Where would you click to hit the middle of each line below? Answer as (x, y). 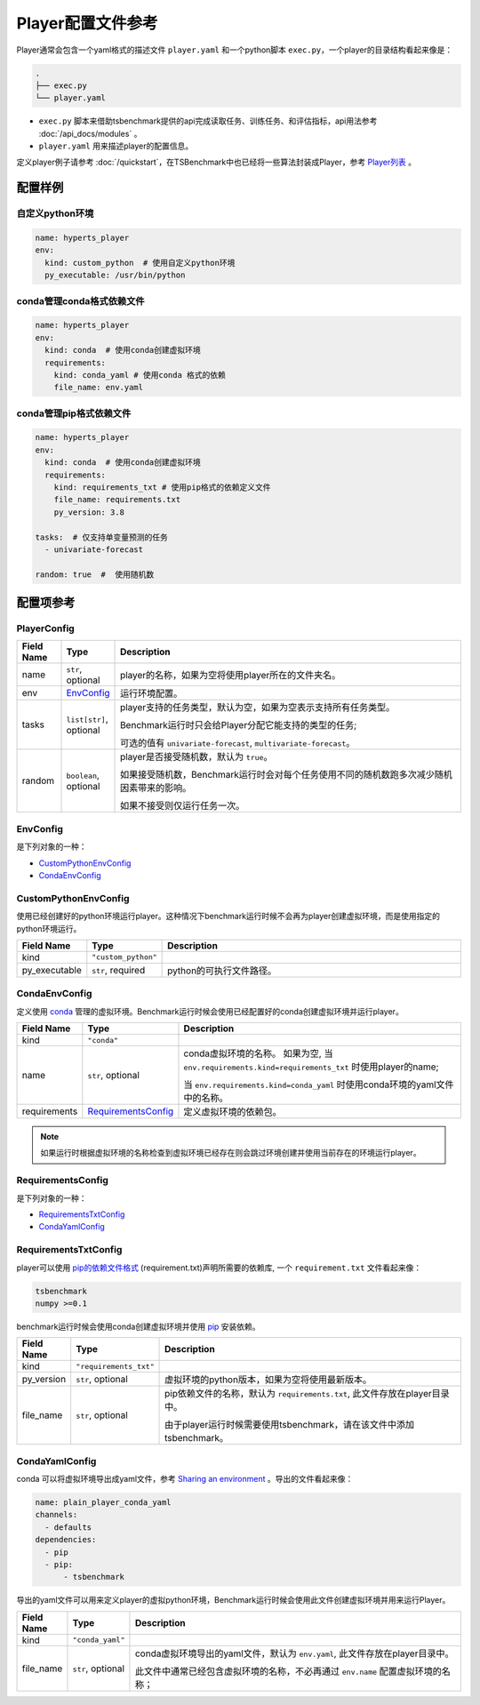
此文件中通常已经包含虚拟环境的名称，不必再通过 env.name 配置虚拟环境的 (288, 1671)
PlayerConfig (45, 628)
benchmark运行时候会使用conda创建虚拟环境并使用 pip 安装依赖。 (139, 1326)
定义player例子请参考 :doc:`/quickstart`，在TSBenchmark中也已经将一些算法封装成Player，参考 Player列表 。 (216, 162)
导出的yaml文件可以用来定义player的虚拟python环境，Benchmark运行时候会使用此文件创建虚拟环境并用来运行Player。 (233, 1600)
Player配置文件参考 (87, 23)
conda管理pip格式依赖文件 (74, 413)
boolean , (83, 775)
